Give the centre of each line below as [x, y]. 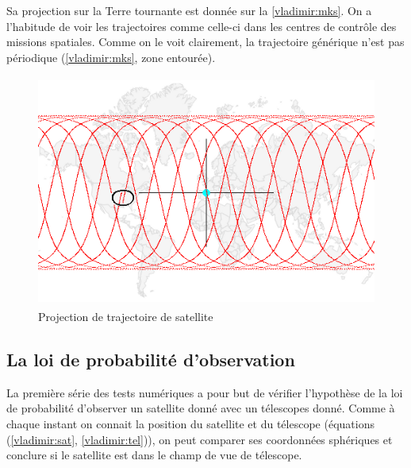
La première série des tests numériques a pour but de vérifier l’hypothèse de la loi [205, 392]
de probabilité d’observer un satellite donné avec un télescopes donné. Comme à [201, 408]
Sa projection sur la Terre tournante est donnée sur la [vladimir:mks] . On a [189, 10]
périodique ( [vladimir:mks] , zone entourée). [111, 57]
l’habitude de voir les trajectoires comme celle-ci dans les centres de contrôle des [202, 26]
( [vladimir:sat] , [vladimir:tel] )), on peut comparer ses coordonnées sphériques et [200, 439]
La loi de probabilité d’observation [151, 359]
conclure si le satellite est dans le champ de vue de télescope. [154, 455]
